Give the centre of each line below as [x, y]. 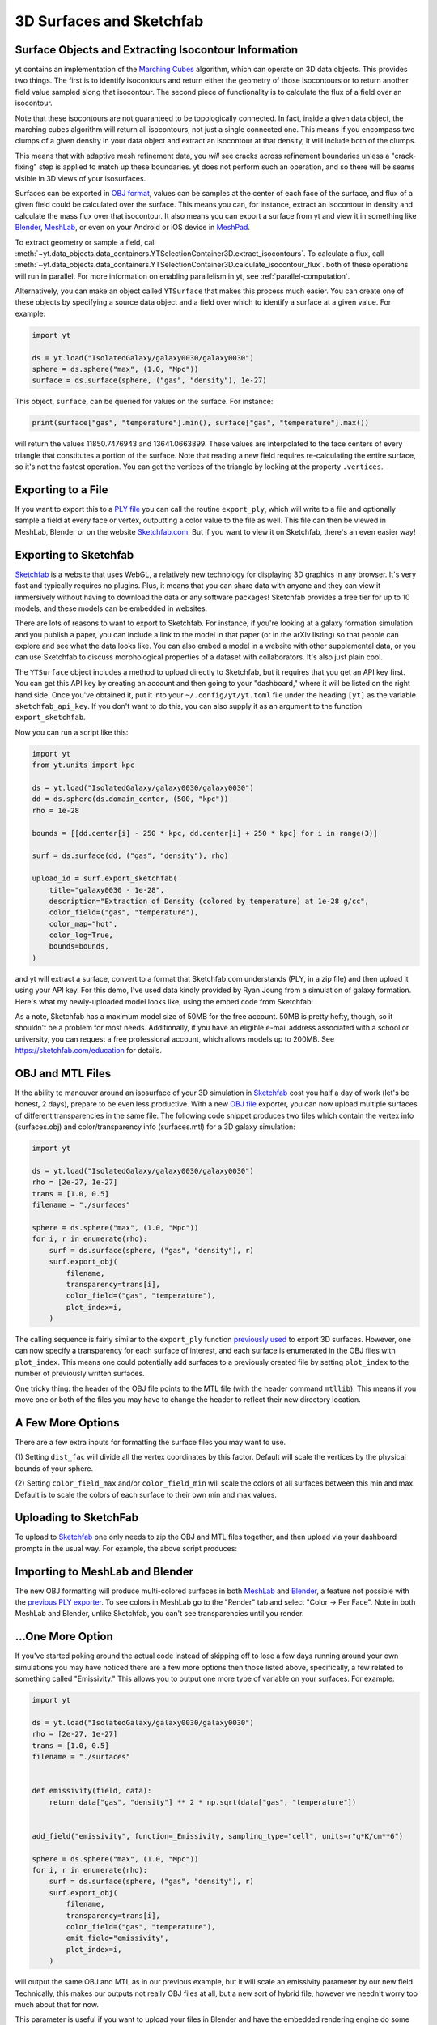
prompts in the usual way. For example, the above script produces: [126, 1548]
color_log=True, [81, 935]
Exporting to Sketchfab [74, 555]
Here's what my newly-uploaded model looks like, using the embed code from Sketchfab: [164, 1001]
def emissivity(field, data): [92, 1791]
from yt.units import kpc [83, 765]
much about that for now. [57, 2004]
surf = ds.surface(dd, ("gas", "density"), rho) [130, 856]
